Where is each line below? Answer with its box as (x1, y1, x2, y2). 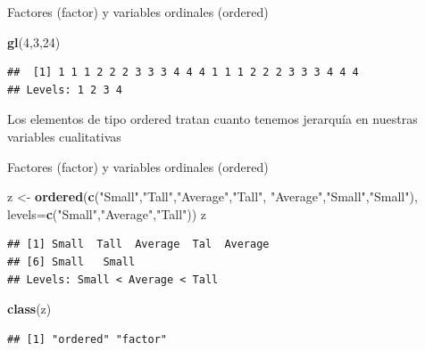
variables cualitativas (7, 127, 121, 145)
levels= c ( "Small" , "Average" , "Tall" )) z (7, 204, 207, 223)
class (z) (7, 299, 52, 318)
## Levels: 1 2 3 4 (7, 83, 122, 96)
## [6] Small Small (7, 255, 136, 268)
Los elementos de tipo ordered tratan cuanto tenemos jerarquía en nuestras (7, 110, 418, 128)
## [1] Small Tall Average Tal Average (7, 238, 270, 251)
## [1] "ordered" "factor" (7, 332, 167, 346)
